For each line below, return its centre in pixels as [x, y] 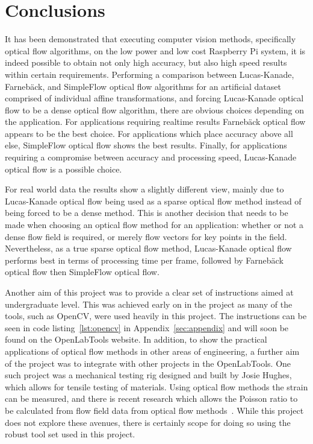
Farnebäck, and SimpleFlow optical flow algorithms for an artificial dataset [143, 86]
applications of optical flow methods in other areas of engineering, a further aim [152, 351]
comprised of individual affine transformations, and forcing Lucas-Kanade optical [154, 98]
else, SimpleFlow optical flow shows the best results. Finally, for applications [146, 145]
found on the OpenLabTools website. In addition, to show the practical [136, 339]
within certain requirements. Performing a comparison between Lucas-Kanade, [150, 74]
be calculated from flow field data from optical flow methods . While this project [154, 410]
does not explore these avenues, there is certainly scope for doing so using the [148, 422]
